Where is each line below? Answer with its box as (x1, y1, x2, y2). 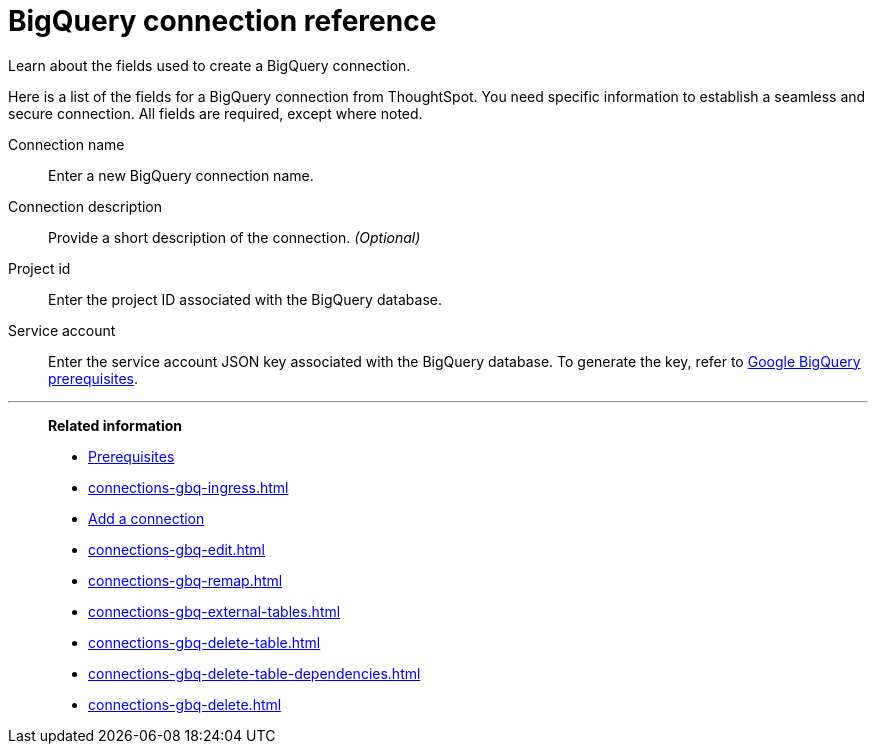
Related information (48, 416, 183, 434)
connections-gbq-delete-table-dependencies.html (88, 664, 421, 682)
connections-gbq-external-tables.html (88, 602, 341, 620)
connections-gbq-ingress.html (88, 478, 289, 496)
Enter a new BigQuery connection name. (48, 166, 314, 184)
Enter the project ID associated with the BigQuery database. (48, 290, 443, 308)
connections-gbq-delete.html (88, 695, 282, 713)
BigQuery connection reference (8, 4, 437, 38)
